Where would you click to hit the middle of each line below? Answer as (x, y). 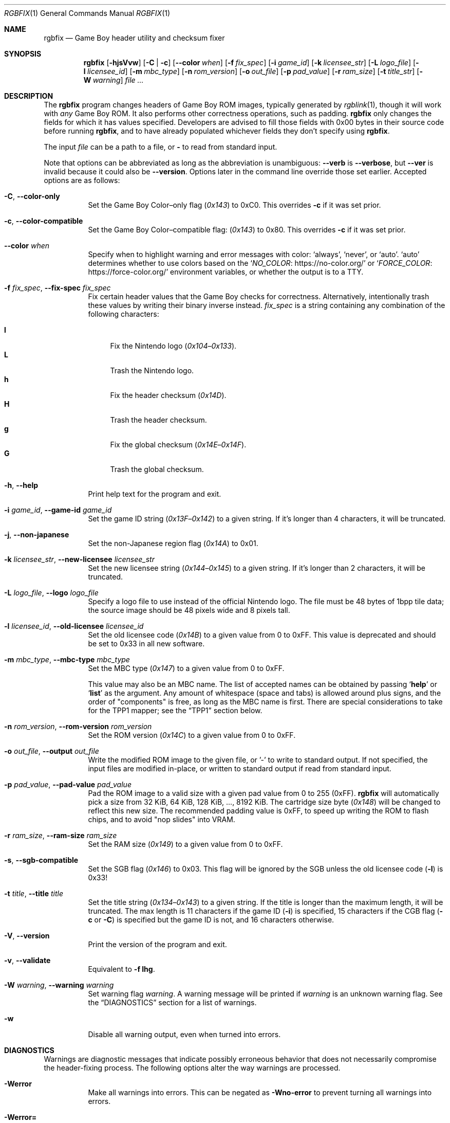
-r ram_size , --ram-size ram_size (61, 835)
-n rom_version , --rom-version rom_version (78, 726)
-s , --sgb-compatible (41, 860)
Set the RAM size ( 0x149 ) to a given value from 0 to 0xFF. (185, 844)
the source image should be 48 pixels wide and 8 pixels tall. (189, 610)
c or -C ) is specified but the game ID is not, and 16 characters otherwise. (211, 920)
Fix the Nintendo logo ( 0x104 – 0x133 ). (173, 346)
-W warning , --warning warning (59, 985)
